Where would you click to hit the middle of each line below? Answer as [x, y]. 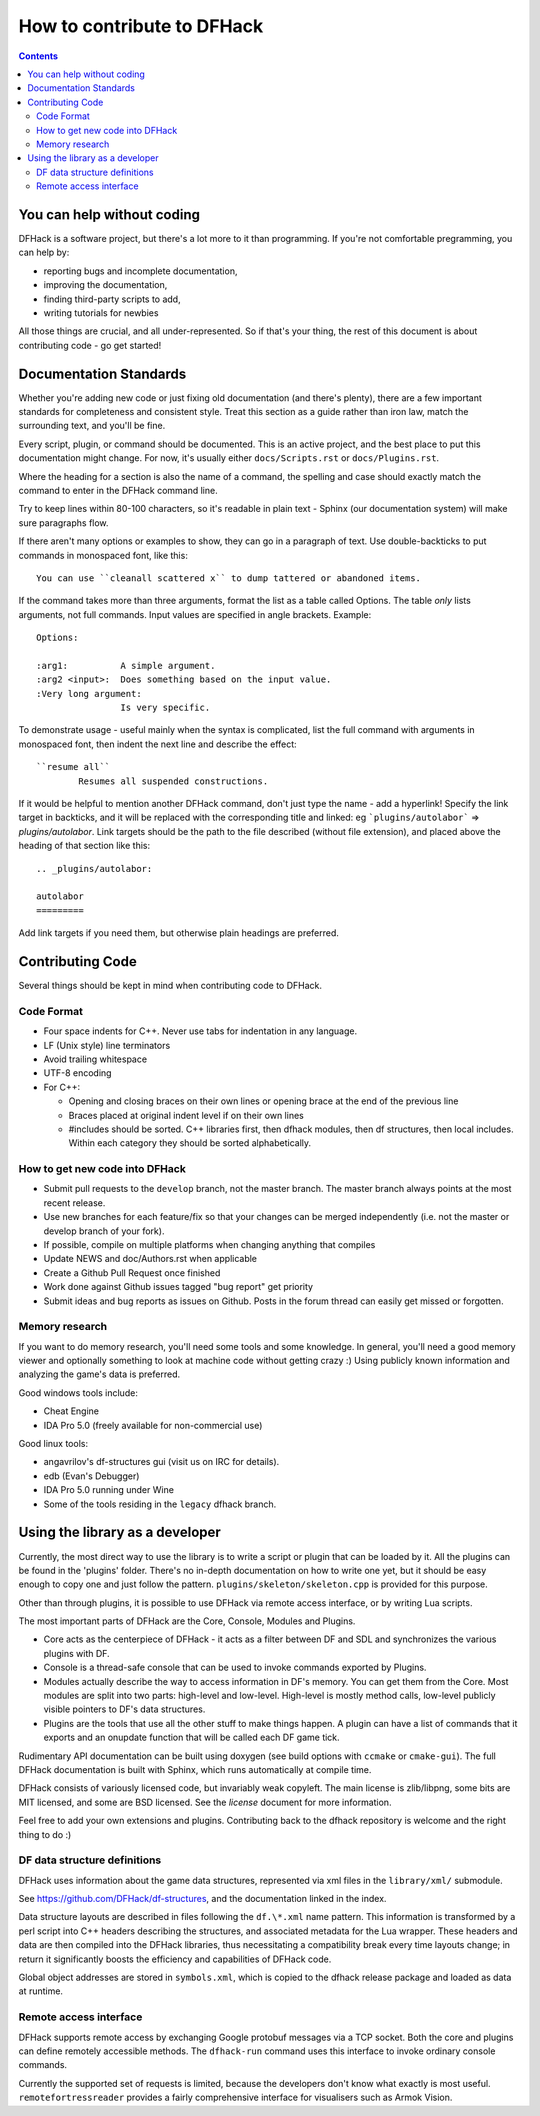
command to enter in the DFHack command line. [118, 490]
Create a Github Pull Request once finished [132, 1272]
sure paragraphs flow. [63, 522]
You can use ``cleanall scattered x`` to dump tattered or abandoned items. [229, 578]
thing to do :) [45, 1834]
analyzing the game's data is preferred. [99, 1374]
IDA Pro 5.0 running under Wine [109, 1490]
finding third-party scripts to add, [112, 299]
